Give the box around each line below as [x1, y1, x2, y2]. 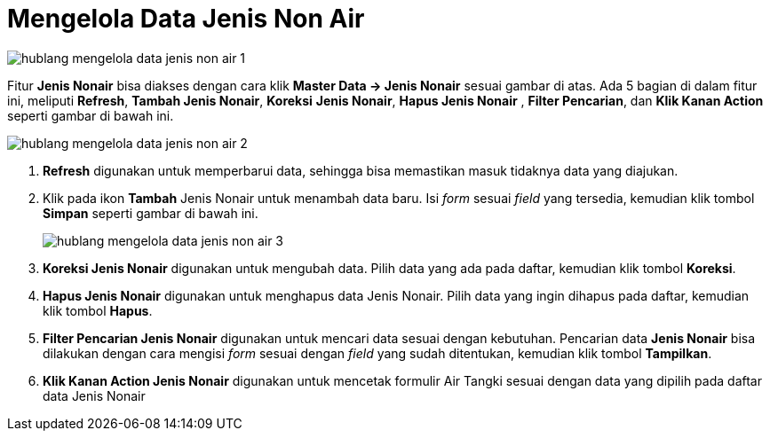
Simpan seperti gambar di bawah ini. [43, 205, 258, 221]
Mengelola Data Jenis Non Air [7, 4, 365, 34]
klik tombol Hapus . [43, 302, 153, 318]
